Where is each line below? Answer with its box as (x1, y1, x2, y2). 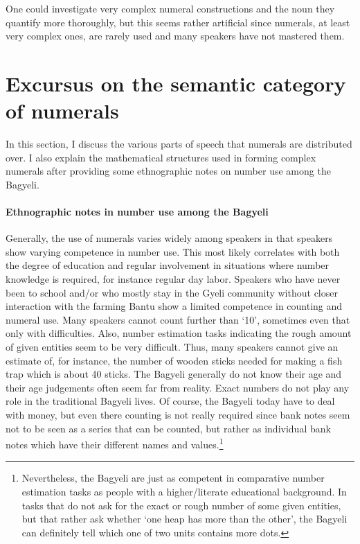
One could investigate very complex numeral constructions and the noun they (6, 1, 335, 15)
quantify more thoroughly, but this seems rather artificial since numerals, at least (6, 15, 350, 29)
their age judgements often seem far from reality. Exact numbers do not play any (6, 380, 350, 394)
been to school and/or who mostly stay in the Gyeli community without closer (6, 285, 338, 299)
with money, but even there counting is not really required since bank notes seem (6, 407, 350, 421)
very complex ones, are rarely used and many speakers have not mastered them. (6, 28, 345, 43)
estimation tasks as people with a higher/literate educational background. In (21, 484, 347, 499)
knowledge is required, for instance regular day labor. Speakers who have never (6, 272, 341, 286)
